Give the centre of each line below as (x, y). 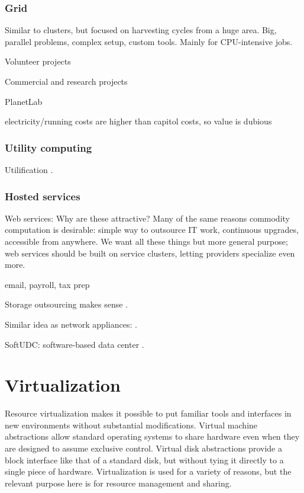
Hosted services (43, 196)
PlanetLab (24, 101)
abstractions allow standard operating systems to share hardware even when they (152, 436)
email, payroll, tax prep (47, 284)
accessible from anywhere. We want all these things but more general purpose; (146, 241)
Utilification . (29, 169)
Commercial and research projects (66, 81)
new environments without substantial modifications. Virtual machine (131, 425)
